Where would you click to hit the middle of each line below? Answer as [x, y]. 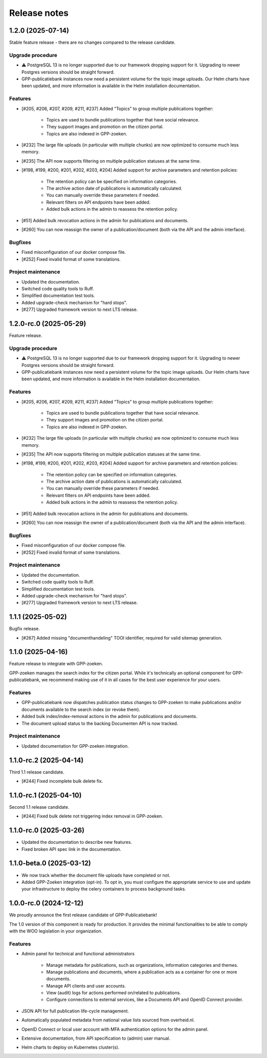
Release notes [39, 13]
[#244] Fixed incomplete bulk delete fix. [62, 781]
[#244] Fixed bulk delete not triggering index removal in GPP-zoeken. [92, 816]
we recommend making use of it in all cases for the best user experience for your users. [131, 680]
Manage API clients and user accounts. [86, 986]
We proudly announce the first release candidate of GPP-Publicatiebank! [83, 915]
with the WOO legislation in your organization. [56, 931]
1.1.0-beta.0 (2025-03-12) [50, 863]
